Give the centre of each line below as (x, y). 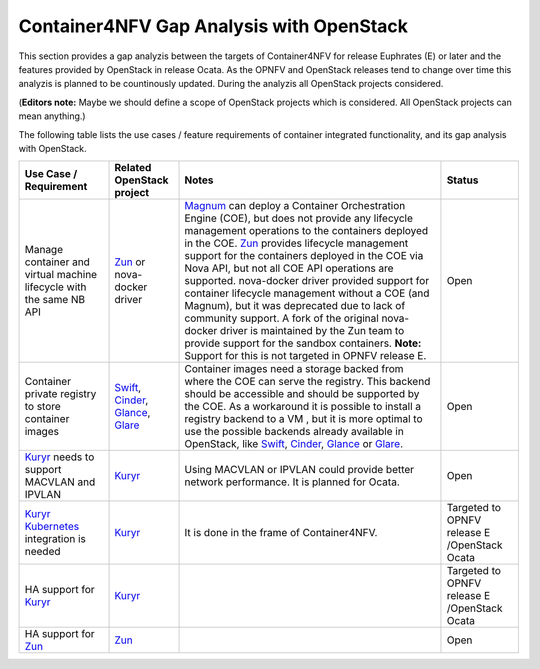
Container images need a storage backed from (294, 369)
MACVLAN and (60, 482)
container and (57, 262)
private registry (60, 394)
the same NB (55, 300)
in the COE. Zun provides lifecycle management (296, 243)
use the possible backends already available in (294, 432)
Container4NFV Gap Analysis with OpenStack (213, 26)
